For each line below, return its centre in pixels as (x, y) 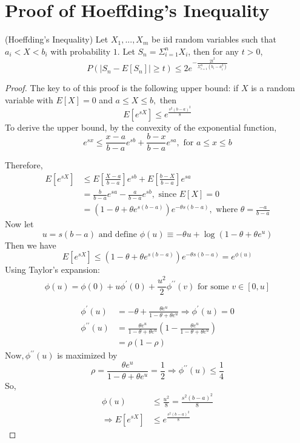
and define (118, 234)
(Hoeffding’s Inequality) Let (57, 39)
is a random (273, 88)
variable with (29, 99)
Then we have (31, 245)
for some (213, 287)
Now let (19, 224)
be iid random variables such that (214, 39)
